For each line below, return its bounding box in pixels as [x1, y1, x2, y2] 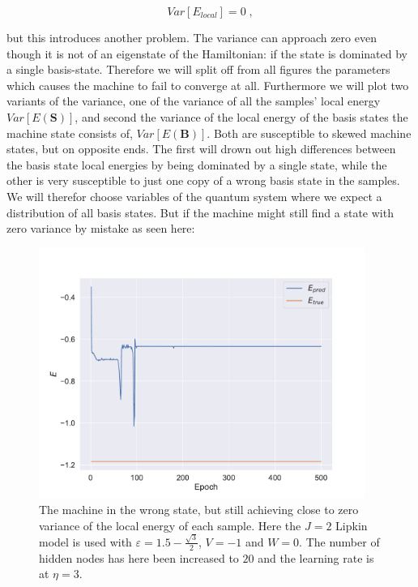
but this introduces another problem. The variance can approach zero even [6, 29, 377, 45]
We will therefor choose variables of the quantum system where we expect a [6, 187, 382, 204]
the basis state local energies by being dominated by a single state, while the [6, 156, 387, 173]
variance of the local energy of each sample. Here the [39, 516, 301, 533]
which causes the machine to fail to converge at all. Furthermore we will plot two [6, 76, 409, 93]
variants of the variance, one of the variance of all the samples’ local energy [6, 92, 381, 109]
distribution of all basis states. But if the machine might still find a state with [6, 204, 394, 221]
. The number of [299, 533, 380, 550]
